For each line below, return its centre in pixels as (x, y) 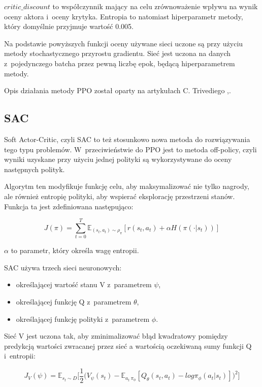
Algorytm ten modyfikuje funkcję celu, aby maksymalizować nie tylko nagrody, (127, 186)
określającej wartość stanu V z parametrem (84, 284)
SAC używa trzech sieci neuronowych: (63, 267)
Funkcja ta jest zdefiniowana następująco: (69, 206)
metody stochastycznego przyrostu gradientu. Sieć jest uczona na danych (118, 53)
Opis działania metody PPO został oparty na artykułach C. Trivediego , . (118, 90)
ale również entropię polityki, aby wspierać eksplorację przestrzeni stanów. (120, 196)
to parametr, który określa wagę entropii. (75, 250)
